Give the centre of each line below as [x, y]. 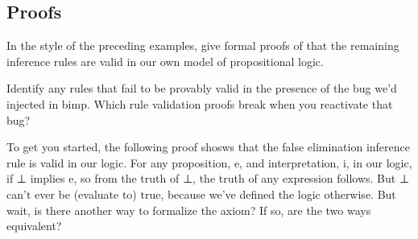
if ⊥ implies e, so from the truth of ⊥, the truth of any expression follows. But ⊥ [208, 178]
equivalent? [34, 226]
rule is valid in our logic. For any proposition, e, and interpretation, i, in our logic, [209, 162]
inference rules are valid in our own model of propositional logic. [165, 61]
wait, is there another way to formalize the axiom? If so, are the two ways [189, 210]
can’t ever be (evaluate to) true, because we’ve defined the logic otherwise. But [201, 194]
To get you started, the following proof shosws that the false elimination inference [209, 147]
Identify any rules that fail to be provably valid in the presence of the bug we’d [202, 88]
